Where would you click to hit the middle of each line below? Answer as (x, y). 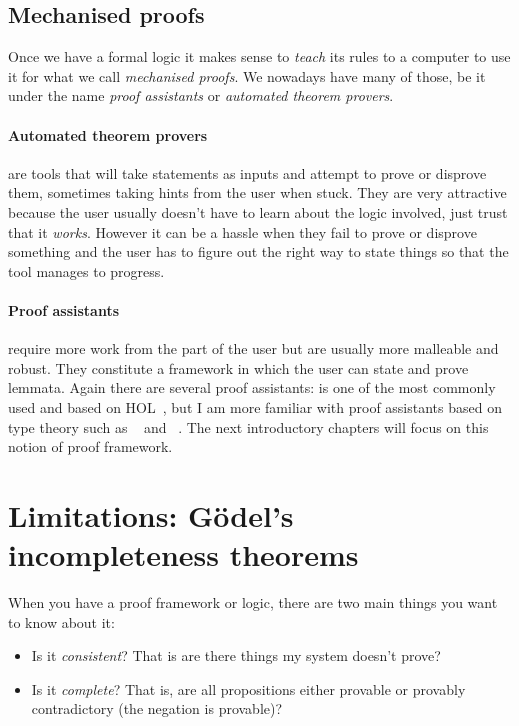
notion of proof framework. (90, 446)
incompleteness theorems (183, 554)
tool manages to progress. (86, 270)
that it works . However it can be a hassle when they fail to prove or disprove (242, 231)
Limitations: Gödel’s (151, 514)
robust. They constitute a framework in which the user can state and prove (238, 367)
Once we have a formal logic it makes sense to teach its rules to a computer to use (259, 56)
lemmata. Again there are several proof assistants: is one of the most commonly (252, 387)
